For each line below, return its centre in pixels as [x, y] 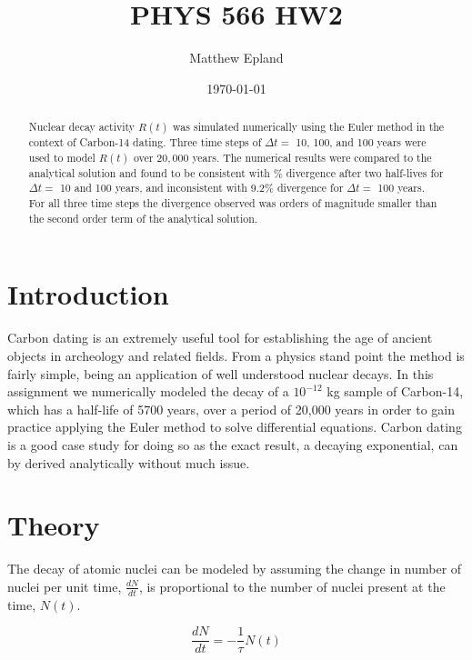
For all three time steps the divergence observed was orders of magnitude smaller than [233, 203]
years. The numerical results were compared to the [312, 157]
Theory [54, 525]
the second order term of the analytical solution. [143, 218]
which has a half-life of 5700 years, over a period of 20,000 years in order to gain [231, 409]
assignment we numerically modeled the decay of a [148, 391]
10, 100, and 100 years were [361, 142]
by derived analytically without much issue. [129, 462]
